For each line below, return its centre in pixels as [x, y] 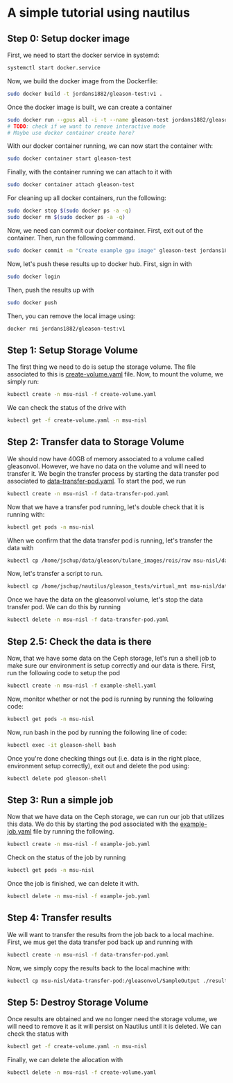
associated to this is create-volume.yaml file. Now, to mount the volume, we [115, 374]
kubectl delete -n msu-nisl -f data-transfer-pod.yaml [88, 620]
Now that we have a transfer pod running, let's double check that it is [106, 507]
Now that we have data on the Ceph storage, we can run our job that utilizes [116, 817]
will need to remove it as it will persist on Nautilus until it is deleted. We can [114, 1027]
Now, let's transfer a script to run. [55, 574]
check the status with [38, 1034]
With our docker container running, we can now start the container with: [110, 146]
